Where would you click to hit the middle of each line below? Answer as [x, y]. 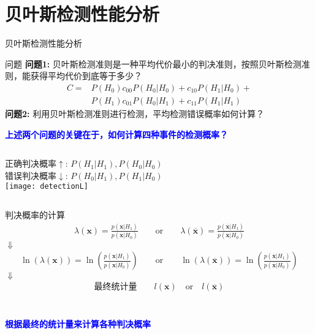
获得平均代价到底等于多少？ [86, 76]
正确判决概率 [31, 163]
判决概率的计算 [35, 214]
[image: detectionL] [47, 187]
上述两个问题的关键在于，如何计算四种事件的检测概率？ [116, 134]
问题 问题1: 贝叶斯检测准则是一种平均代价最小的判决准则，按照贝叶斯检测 [153, 63]
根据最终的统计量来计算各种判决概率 [78, 323]
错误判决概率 [31, 175]
